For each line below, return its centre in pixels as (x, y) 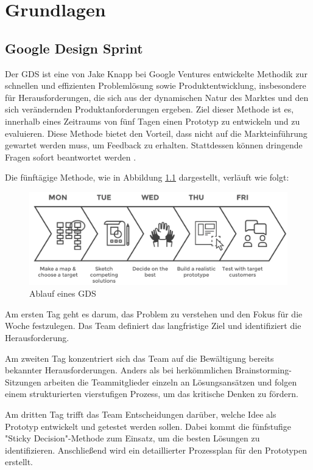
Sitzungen (23, 382)
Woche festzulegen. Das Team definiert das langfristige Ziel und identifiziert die (153, 326)
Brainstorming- (264, 370)
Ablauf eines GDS (63, 293)
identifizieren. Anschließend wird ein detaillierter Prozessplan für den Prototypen (156, 450)
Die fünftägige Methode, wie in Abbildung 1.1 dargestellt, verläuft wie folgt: (147, 177)
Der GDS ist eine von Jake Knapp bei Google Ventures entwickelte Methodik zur (156, 73)
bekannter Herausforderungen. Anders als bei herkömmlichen (119, 370)
